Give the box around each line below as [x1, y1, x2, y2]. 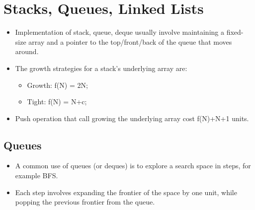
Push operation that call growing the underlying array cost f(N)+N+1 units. [15, 113, 249, 123]
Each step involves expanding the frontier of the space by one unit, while [15, 187, 237, 197]
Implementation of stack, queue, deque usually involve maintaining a [15, 27, 224, 37]
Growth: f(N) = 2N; [27, 79, 88, 90]
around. [15, 46, 39, 57]
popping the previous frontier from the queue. [15, 197, 155, 207]
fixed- [226, 27, 244, 37]
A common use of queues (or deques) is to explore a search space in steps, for [15, 160, 251, 171]
